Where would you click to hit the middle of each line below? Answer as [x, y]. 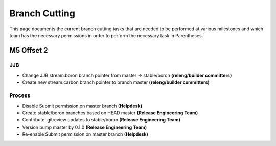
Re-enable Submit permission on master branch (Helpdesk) [85, 134]
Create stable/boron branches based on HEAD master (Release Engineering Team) [110, 113]
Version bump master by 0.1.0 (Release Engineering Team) [85, 127]
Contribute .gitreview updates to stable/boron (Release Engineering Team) [101, 120]
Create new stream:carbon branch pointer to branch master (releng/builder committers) [116, 82]
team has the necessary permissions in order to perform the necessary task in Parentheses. [106, 35]
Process [20, 95]
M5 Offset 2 [29, 50]
